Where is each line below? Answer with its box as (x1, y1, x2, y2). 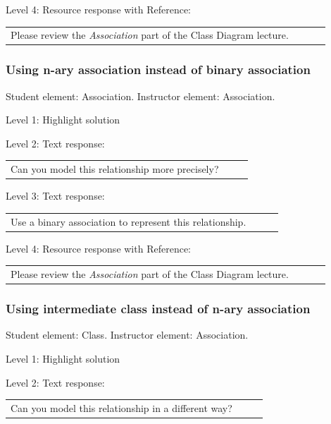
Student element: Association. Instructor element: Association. (6, 88, 275, 103)
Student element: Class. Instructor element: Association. (6, 327, 249, 342)
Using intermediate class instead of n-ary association (6, 300, 311, 317)
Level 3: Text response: (6, 188, 105, 203)
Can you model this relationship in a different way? (11, 400, 232, 415)
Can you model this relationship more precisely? (11, 162, 219, 176)
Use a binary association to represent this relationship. (11, 214, 246, 229)
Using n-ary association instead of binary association (6, 61, 311, 78)
